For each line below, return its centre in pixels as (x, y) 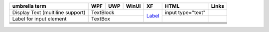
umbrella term (29, 6)
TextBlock (103, 12)
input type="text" (185, 12)
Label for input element (39, 19)
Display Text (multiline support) (49, 12)
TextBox (101, 19)
